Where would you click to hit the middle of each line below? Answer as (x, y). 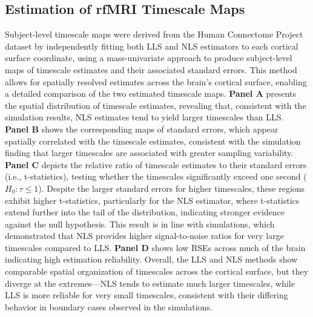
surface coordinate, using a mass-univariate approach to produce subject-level (149, 58)
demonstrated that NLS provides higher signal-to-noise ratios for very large (144, 236)
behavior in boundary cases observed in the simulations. (109, 306)
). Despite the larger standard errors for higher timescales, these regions (172, 188)
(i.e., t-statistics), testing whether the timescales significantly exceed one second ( (156, 176)
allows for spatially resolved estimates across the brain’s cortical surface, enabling (156, 81)
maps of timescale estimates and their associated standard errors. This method (151, 69)
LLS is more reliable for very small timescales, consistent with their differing (147, 295)
